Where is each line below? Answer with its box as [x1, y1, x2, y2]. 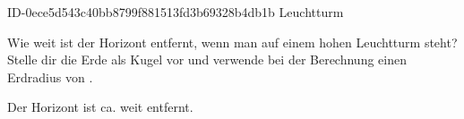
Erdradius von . [7, 67, 93, 86]
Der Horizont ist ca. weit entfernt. [7, 98, 193, 116]
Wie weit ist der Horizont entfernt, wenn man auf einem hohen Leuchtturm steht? [7, 32, 458, 51]
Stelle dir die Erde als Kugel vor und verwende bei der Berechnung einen [7, 50, 407, 69]
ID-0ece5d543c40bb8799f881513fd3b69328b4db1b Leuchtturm [7, 3, 344, 21]
